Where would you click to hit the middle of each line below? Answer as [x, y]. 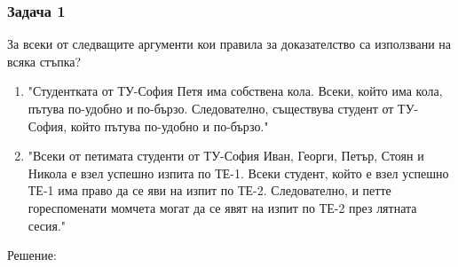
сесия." [47, 225]
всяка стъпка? [44, 61]
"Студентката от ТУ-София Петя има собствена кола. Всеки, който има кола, [235, 91]
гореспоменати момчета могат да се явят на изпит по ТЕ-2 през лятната [222, 207]
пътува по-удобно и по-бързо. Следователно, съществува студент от [211, 108]
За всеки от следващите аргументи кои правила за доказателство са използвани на [229, 44]
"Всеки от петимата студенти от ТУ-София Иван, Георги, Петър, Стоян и [226, 156]
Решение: [32, 255]
